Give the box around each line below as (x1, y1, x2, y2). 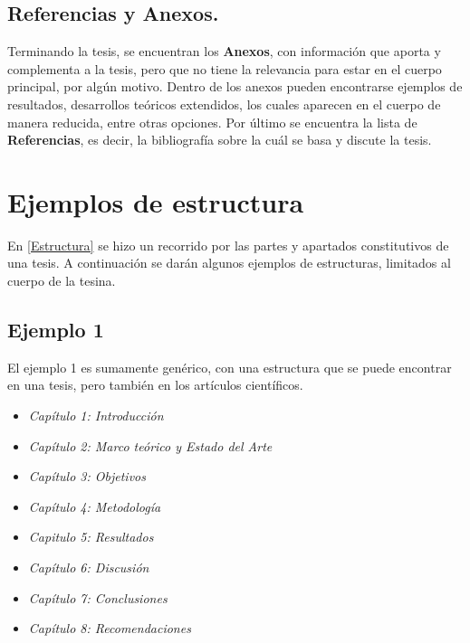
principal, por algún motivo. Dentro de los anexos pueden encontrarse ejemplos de (7, 77, 463, 96)
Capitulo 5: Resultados (28, 527, 154, 546)
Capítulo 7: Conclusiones (28, 588, 168, 607)
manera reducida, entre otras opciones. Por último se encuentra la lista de (7, 112, 417, 131)
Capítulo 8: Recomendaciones (28, 619, 191, 638)
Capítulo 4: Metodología (28, 496, 161, 515)
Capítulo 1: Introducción (28, 406, 164, 425)
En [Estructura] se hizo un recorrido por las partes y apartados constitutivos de (7, 235, 449, 254)
